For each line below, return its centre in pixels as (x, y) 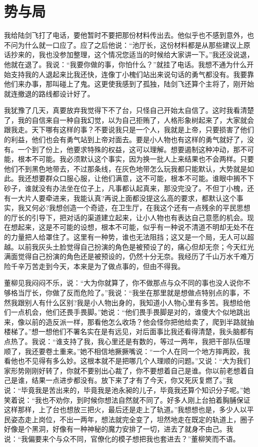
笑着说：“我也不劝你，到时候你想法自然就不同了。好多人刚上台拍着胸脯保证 (127, 400)
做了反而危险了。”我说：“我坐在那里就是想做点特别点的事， (148, 292)
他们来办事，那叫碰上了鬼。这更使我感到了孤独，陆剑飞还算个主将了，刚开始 (129, 84)
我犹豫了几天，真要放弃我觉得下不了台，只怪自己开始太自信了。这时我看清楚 (129, 110)
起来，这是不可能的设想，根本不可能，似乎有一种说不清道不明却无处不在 (136, 227)
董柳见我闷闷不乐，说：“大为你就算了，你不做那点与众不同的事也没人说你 (124, 283)
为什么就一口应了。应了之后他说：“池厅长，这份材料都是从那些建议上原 (134, 45)
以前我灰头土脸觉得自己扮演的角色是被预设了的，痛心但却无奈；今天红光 (136, 246)
